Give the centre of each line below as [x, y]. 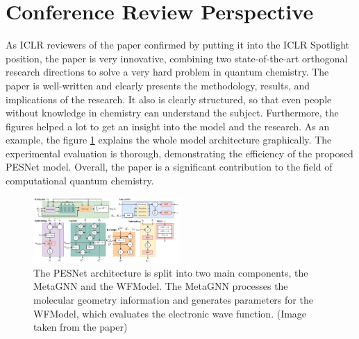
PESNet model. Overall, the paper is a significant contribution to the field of [169, 167]
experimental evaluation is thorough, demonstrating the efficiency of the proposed [179, 153]
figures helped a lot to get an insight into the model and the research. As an [168, 126]
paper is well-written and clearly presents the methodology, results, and [158, 85]
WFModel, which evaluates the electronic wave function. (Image [170, 313]
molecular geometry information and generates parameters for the [173, 299]
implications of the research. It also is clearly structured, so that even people [169, 99]
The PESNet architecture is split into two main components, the [171, 272]
